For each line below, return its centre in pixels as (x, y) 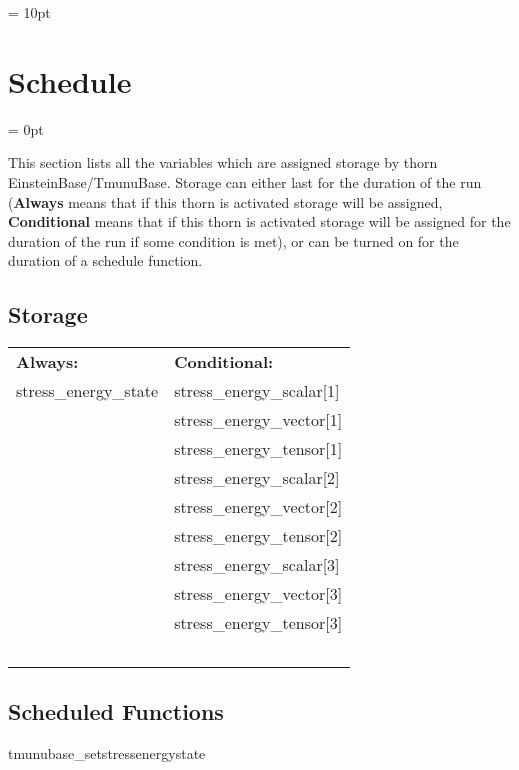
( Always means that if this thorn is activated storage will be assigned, (225, 201)
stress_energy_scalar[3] (257, 565)
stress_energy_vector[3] (258, 594)
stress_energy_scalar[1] (257, 391)
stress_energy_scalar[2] (257, 478)
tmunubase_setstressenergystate (107, 753)
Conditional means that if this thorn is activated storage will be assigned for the (259, 221)
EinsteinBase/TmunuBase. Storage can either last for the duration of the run (245, 181)
